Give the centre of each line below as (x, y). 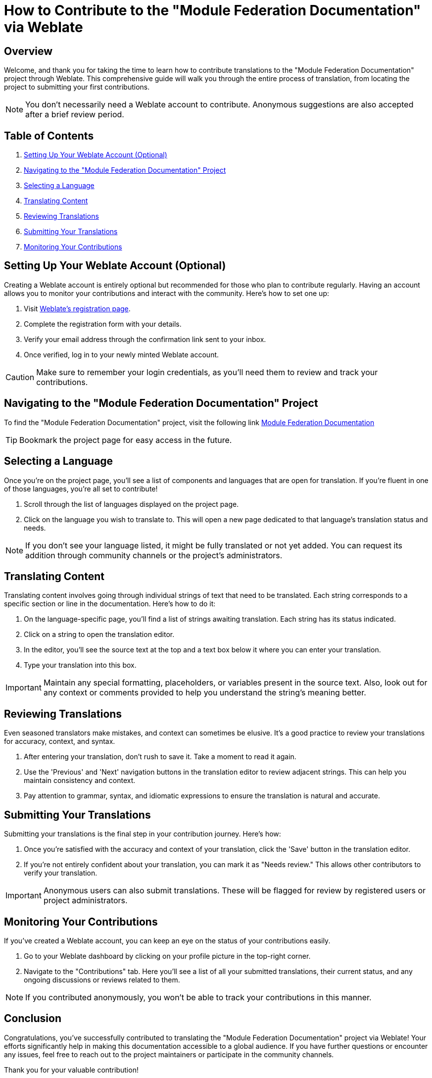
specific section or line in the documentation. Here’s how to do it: (110, 604)
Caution (20, 377)
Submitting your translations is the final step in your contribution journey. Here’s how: (143, 834)
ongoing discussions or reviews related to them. (102, 980)
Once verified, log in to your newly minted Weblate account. (121, 354)
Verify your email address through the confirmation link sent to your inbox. (145, 339)
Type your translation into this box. (80, 665)
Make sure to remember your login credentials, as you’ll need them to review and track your (207, 372)
